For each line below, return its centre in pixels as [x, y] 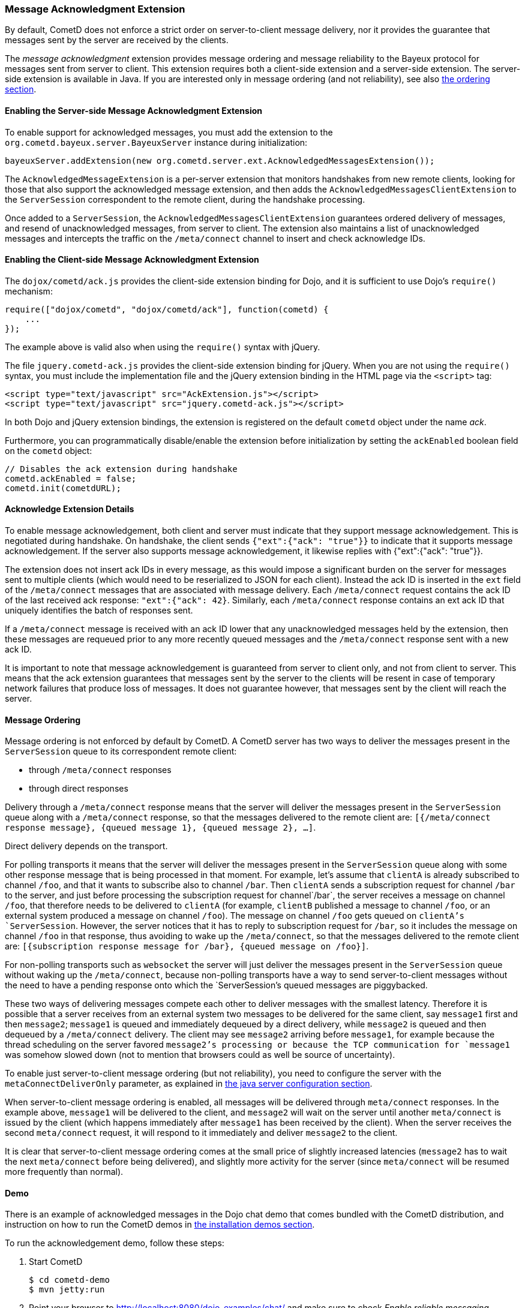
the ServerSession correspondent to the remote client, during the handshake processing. [185, 199]
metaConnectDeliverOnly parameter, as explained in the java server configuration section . [189, 1084]
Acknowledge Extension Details [70, 509]
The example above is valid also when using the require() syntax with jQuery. [163, 347]
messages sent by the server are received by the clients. [117, 40]
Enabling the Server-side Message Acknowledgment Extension [134, 110]
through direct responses [79, 789]
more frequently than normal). [64, 1172]
